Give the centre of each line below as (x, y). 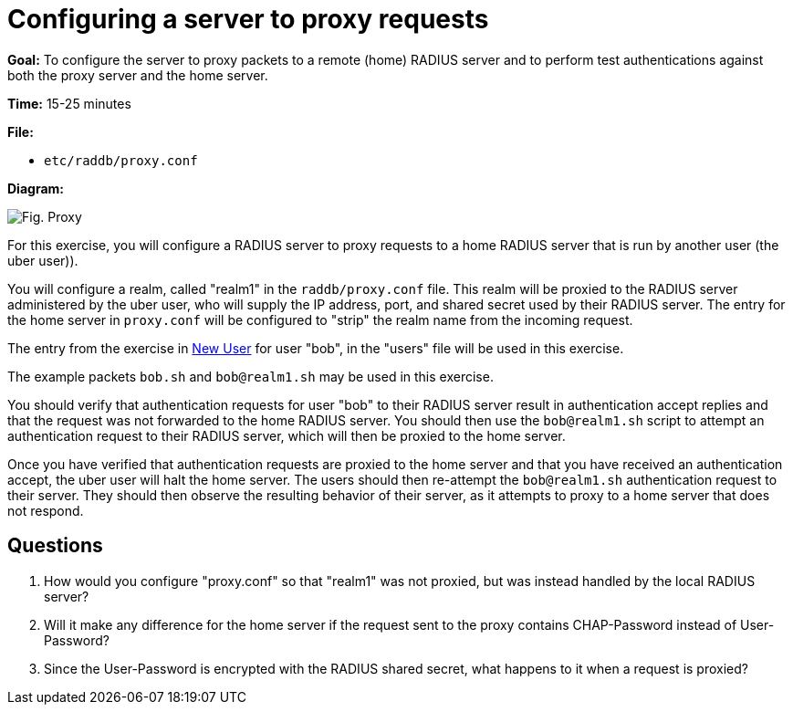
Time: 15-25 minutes (69, 103)
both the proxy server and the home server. (138, 75)
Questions (55, 546)
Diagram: (36, 188)
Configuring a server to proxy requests (248, 19)
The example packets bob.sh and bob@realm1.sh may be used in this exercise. (250, 376)
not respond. (46, 510)
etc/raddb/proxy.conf (121, 160)
